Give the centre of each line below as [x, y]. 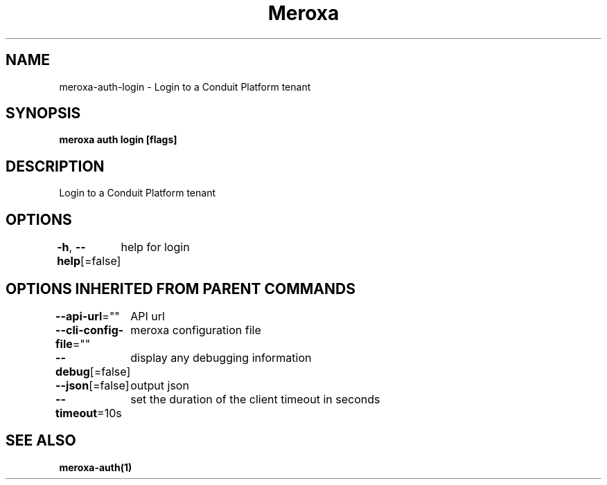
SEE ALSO [41, 441]
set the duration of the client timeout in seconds [255, 399]
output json [160, 385]
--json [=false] [93, 385]
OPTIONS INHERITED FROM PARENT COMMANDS [181, 289]
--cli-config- [90, 330]
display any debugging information [221, 357]
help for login [155, 247]
